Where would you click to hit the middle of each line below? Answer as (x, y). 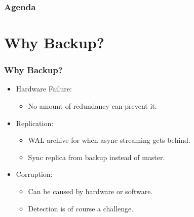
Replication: (35, 123)
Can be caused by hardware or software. (90, 191)
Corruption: (34, 174)
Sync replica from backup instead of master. (96, 157)
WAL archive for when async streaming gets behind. (109, 140)
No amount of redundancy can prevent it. (92, 106)
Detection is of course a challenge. (81, 208)
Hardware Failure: (44, 89)
